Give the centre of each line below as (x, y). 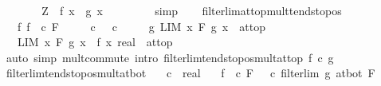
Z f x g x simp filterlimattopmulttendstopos (192, 10)
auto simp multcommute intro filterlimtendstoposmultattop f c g (170, 57)
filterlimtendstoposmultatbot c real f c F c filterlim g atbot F (190, 73)
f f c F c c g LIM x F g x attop (141, 26)
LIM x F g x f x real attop (95, 42)
